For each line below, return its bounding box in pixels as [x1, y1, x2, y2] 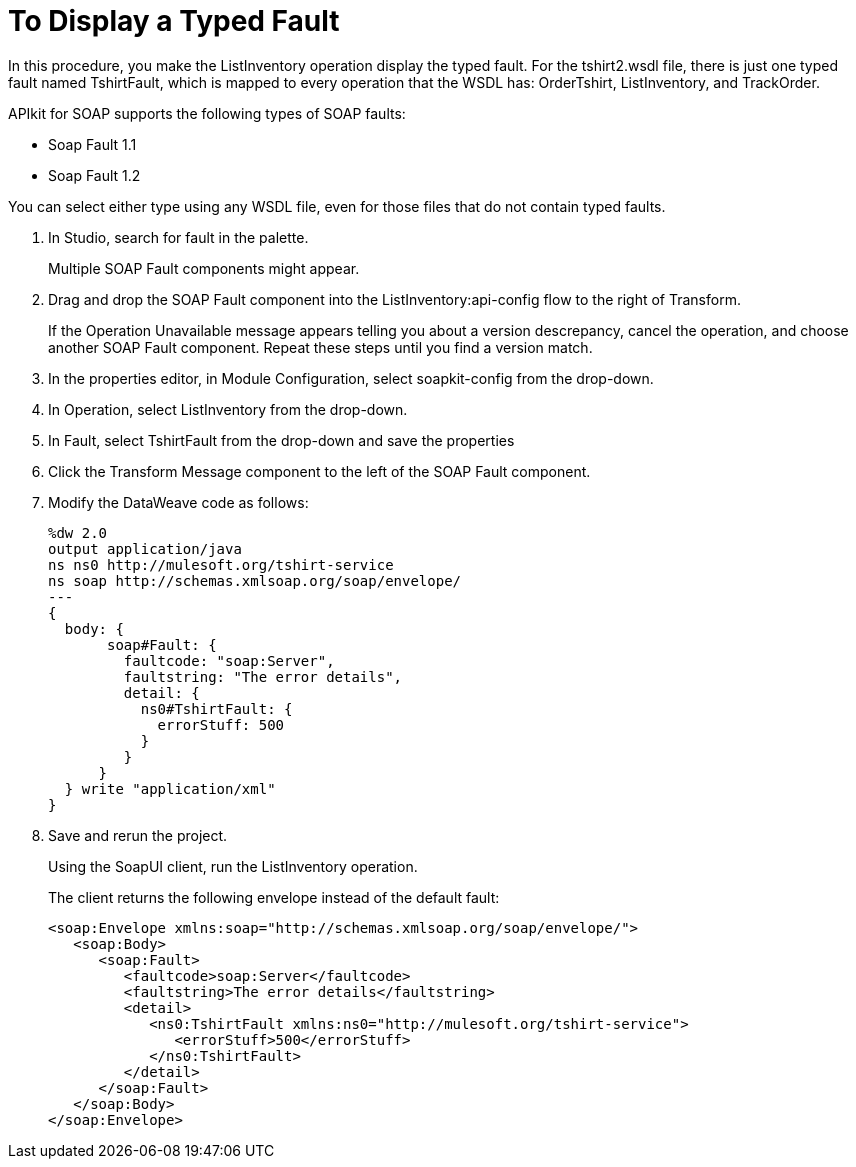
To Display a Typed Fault [8, 4, 340, 38]
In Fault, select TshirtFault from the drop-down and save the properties [48, 431, 515, 449]
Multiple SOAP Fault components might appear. [48, 259, 360, 277]
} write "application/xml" [64, 780, 276, 797]
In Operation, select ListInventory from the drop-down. [48, 400, 408, 418]
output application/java [48, 540, 242, 557]
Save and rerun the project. [48, 826, 228, 844]
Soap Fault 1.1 [48, 135, 137, 153]
